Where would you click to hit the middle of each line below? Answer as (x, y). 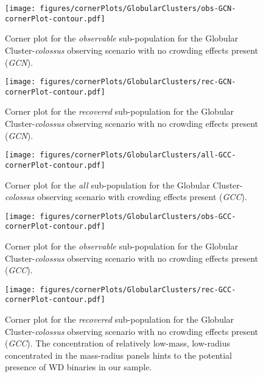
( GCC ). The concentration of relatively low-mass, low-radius (117, 343)
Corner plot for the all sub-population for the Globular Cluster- (124, 185)
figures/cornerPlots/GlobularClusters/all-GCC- (138, 155)
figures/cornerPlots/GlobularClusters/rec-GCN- (138, 82)
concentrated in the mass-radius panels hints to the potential (119, 355)
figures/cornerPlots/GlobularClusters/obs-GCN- (138, 9)
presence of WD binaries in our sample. (79, 367)
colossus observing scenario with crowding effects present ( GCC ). (126, 197)
